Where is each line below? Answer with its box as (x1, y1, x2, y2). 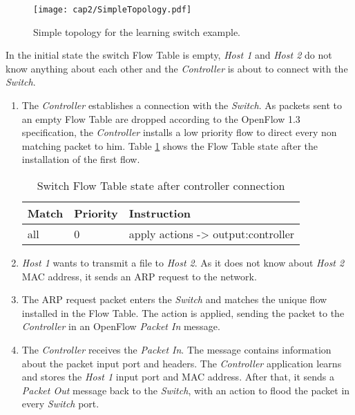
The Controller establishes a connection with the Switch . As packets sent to (21, 98, 343, 113)
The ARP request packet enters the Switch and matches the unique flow (21, 292, 327, 307)
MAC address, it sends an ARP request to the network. (21, 269, 257, 283)
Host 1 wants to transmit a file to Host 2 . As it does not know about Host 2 (21, 255, 345, 269)
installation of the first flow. (21, 152, 140, 166)
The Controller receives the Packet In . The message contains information (21, 342, 332, 356)
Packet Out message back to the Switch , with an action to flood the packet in (21, 383, 350, 397)
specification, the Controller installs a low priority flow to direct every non (21, 125, 337, 139)
